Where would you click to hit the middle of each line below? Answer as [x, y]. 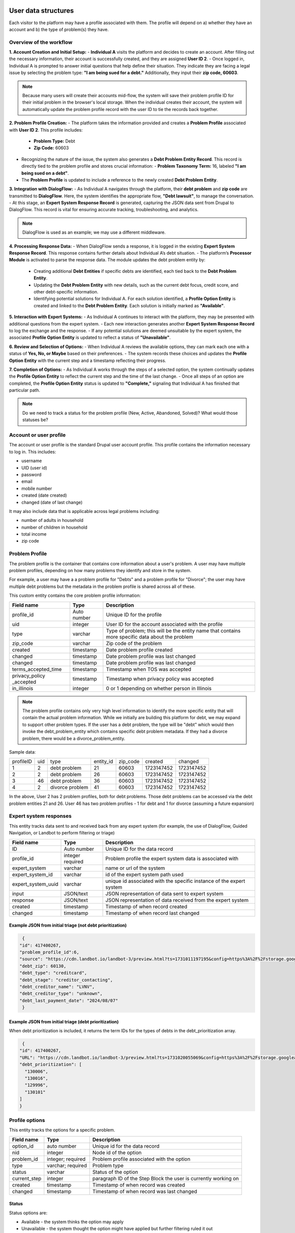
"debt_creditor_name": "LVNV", [57, 987]
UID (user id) [34, 468]
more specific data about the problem [150, 637]
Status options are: [28, 1213]
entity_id [103, 762]
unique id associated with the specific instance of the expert [175, 881]
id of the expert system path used [145, 874]
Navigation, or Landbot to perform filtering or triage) [62, 833]
